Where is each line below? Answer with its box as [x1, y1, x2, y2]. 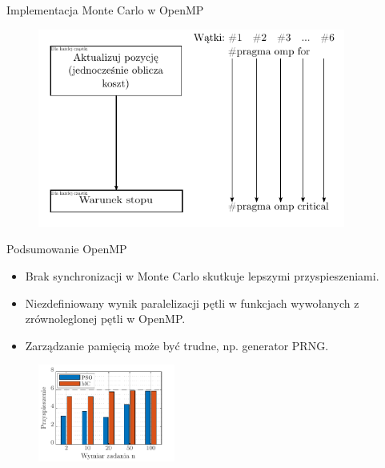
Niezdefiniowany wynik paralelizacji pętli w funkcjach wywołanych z [25, 294, 359, 311]
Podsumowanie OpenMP [6, 240, 127, 257]
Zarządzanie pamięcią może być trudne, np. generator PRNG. [25, 337, 329, 353]
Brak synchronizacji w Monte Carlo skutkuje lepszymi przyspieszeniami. [25, 268, 379, 284]
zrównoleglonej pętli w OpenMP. [25, 310, 186, 327]
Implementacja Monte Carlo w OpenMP [6, 2, 204, 18]
